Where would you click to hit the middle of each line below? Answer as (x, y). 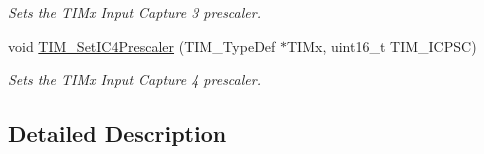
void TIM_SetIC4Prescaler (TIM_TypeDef (142, 45)
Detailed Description (117, 133)
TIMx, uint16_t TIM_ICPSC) (382, 45)
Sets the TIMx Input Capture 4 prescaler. (134, 79)
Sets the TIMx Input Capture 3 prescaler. (134, 12)
